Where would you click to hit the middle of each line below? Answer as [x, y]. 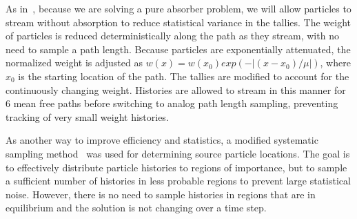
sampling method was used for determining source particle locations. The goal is [178, 153]
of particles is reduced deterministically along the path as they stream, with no [172, 36]
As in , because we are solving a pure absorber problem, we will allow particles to [178, 8]
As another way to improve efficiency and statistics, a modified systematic [162, 140]
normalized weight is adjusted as [74, 63]
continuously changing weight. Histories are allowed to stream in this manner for [176, 89]
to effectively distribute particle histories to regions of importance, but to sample [176, 167]
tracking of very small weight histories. [87, 116]
